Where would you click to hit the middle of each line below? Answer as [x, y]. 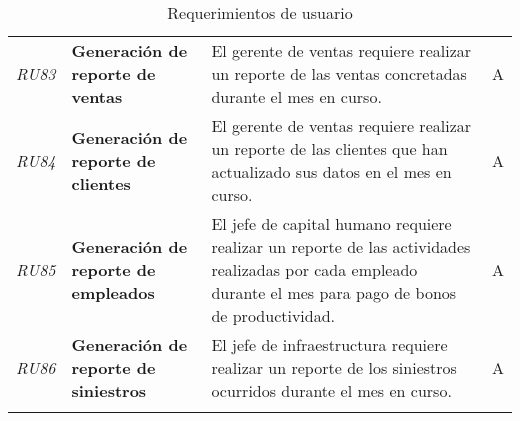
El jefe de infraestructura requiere [329, 344]
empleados [113, 292]
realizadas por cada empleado [314, 269]
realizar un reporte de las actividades [341, 246]
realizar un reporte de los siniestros [334, 367]
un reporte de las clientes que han [329, 148]
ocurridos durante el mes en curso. [331, 390]
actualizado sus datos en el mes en [331, 171]
